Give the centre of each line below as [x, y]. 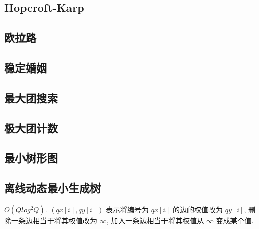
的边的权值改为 [198, 209]
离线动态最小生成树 [52, 188]
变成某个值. [235, 220]
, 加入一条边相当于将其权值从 [155, 220]
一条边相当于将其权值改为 [54, 220]
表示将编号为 [127, 209]
